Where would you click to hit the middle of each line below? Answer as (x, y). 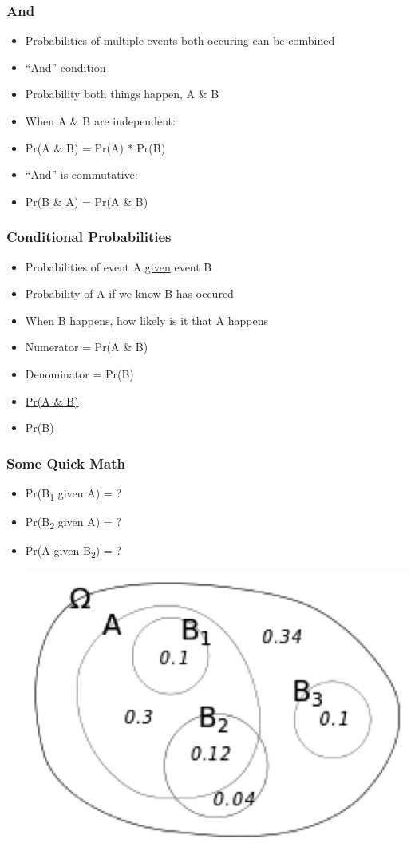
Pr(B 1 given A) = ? (73, 493)
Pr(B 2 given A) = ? (73, 522)
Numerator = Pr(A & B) (87, 347)
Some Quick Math (66, 463)
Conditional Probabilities (89, 237)
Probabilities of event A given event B (119, 266)
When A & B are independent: (100, 121)
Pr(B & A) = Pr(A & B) (87, 201)
